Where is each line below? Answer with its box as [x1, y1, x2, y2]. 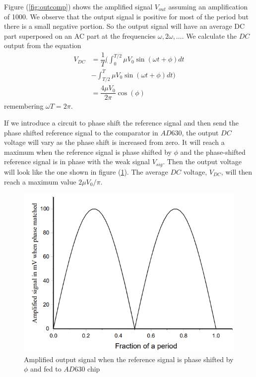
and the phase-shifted [180, 146, 246, 157]
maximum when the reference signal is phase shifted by [4, 146, 172, 157]
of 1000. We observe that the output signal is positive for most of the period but [4, 11, 249, 21]
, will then [221, 166, 253, 177]
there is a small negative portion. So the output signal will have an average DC [4, 21, 245, 31]
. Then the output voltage [163, 156, 242, 167]
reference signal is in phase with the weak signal [4, 156, 150, 167]
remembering [4, 101, 44, 111]
